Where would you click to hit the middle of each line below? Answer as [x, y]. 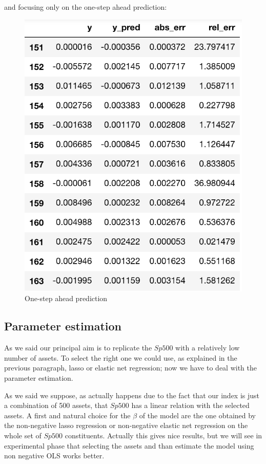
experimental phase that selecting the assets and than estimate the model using [129, 445]
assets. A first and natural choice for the [67, 415]
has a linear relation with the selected [190, 405]
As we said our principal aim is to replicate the [78, 348]
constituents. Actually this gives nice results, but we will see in [163, 435]
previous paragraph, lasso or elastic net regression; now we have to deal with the [130, 368]
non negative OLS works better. [54, 456]
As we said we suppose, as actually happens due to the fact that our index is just [132, 395]
